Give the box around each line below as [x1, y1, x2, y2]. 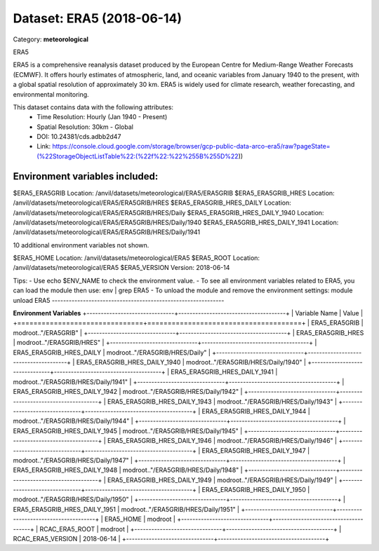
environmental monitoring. [13, 90, 89, 98]
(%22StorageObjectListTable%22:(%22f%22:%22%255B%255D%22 [36, 151, 239, 161]
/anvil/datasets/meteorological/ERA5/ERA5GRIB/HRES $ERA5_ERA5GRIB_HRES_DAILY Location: [13, 198, 291, 207]
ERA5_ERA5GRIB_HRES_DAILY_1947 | [201, 446, 310, 455]
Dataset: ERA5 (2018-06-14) [13, 11, 182, 26]
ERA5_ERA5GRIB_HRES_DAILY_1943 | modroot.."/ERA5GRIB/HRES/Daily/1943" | [107, 397, 337, 406]
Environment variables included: [13, 170, 159, 182]
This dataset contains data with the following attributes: [13, 102, 174, 111]
